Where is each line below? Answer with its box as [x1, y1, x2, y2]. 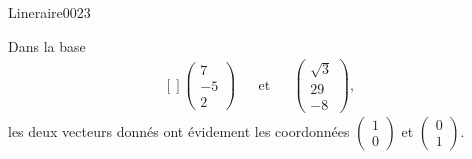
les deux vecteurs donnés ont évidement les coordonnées [8, 120, 350, 141]
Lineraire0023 [8, 2, 91, 22]
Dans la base [8, 35, 86, 56]
